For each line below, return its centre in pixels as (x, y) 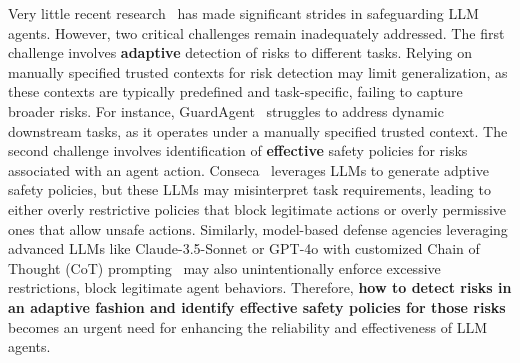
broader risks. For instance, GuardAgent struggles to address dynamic (226, 110)
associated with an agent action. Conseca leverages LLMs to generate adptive (249, 169)
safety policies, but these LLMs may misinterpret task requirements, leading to (249, 189)
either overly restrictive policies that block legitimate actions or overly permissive (257, 208)
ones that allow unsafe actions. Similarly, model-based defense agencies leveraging (258, 228)
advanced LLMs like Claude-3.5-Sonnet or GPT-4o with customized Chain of (244, 248)
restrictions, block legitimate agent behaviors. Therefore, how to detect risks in (260, 287)
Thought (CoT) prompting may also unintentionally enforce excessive (224, 267)
